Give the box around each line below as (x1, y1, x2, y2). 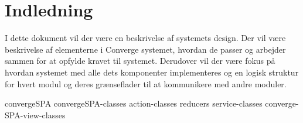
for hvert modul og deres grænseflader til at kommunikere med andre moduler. (5, 77, 287, 90)
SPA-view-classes (5, 108, 66, 121)
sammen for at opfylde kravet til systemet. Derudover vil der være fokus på (5, 54, 275, 67)
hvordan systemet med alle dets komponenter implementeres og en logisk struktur (5, 66, 299, 78)
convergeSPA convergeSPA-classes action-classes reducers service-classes (5, 97, 263, 110)
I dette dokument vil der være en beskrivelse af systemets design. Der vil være (5, 32, 286, 44)
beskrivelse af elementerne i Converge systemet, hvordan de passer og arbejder (5, 43, 286, 55)
